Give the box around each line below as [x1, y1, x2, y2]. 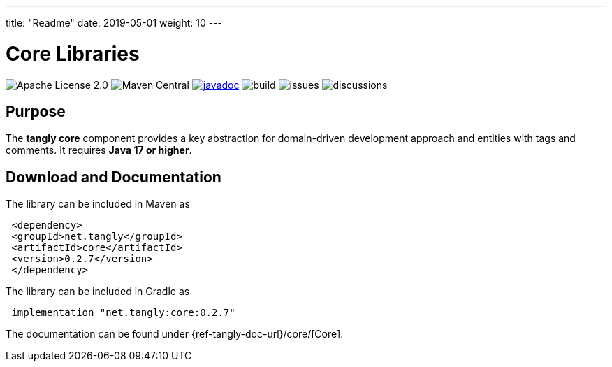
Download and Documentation [6, 168, 221, 186]
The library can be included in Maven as [6, 198, 190, 210]
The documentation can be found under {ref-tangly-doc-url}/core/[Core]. [6, 328, 344, 340]
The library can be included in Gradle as [6, 285, 190, 298]
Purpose [6, 102, 66, 120]
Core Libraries [6, 41, 140, 66]
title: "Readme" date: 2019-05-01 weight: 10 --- [6, 17, 223, 29]
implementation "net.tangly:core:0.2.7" [11, 307, 235, 319]
